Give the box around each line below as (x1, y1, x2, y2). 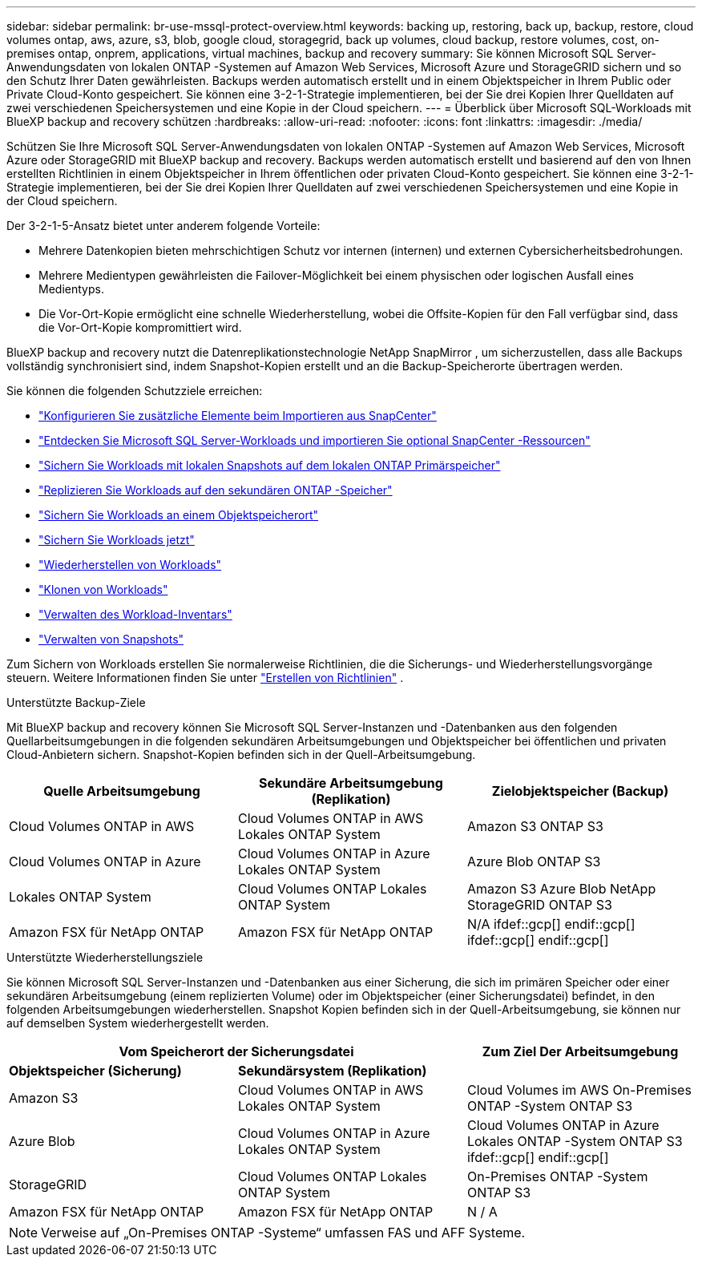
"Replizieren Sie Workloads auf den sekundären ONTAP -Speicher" (38, 483, 393, 497)
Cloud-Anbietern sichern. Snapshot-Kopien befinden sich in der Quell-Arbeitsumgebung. (6, 748, 476, 761)
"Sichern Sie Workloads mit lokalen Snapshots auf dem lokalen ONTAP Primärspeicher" (38, 458, 501, 472)
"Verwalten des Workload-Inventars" (38, 607, 232, 621)
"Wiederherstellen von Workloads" (38, 558, 222, 571)
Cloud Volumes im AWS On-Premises (466, 1082, 692, 1098)
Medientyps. (38, 282, 104, 296)
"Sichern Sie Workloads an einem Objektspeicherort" (38, 508, 319, 522)
